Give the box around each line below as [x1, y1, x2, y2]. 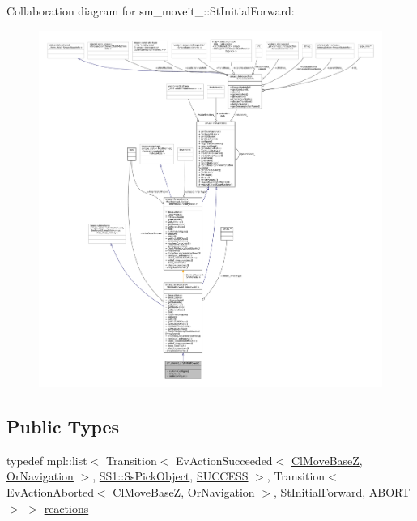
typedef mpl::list [6, 451, 87, 468]
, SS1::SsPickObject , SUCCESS [92, 468, 249, 485]
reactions [44, 499, 89, 516]
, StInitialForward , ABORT [273, 483, 411, 500]
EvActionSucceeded [176, 451, 273, 468]
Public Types [6, 413, 120, 438]
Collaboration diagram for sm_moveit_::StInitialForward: [6, 2, 295, 19]
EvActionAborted [6, 483, 94, 500]
